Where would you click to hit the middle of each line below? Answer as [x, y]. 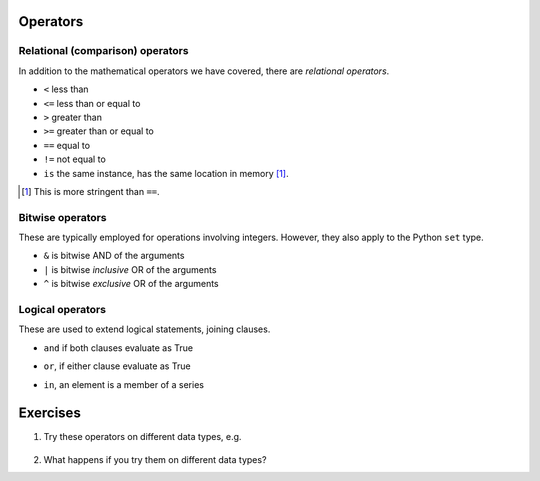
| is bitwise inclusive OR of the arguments [130, 269]
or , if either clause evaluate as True [117, 366]
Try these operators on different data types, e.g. [142, 437]
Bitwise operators [62, 217]
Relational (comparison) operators [103, 51]
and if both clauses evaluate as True [118, 347]
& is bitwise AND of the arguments [114, 256]
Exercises [50, 413]
